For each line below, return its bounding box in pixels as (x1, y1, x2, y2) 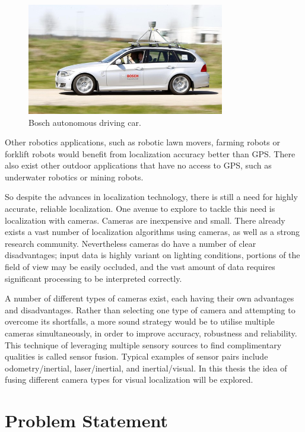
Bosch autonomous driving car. (28, 116, 141, 128)
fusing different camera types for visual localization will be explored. (5, 373, 253, 386)
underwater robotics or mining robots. (5, 170, 144, 183)
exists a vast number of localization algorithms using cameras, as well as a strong (5, 225, 300, 238)
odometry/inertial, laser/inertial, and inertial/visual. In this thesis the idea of (5, 361, 287, 374)
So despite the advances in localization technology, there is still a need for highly (5, 190, 298, 203)
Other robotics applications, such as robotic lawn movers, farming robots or (5, 136, 280, 148)
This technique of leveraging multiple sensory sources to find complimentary (5, 338, 282, 351)
